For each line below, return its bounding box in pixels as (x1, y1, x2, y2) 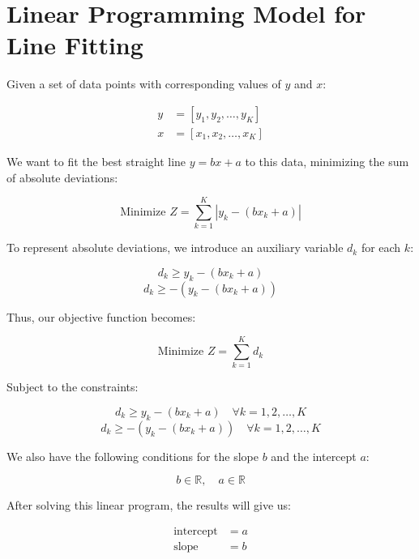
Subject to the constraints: (6, 378, 139, 395)
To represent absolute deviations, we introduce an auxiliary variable (6, 239, 344, 256)
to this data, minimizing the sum (245, 152, 409, 169)
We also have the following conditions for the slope (6, 447, 259, 464)
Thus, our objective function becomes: (6, 308, 196, 325)
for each (361, 239, 401, 256)
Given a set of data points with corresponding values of (6, 75, 281, 92)
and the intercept (271, 447, 357, 464)
